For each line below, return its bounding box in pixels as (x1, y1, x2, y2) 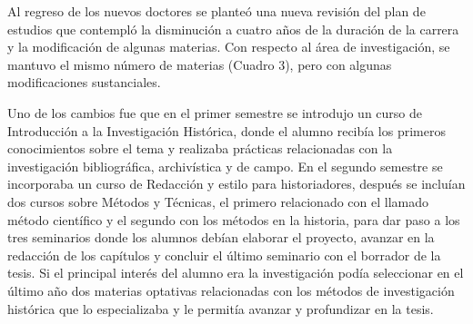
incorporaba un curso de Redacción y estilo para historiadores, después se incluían (7, 174, 466, 193)
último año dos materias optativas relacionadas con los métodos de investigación (7, 280, 455, 299)
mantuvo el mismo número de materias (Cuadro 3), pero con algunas (7, 54, 392, 74)
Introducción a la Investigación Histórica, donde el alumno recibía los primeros (7, 121, 446, 140)
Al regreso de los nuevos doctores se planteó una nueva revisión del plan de (7, 2, 426, 20)
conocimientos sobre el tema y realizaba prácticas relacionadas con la (7, 139, 393, 158)
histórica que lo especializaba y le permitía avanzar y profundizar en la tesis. (7, 299, 434, 318)
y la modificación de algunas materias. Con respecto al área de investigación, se (7, 37, 450, 56)
